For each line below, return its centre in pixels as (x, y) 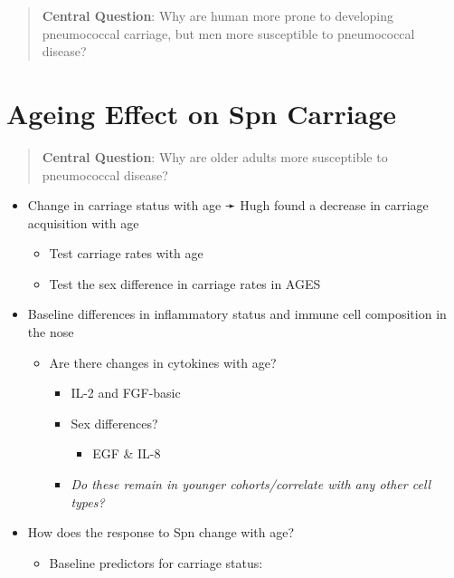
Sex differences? (114, 423)
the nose (51, 332)
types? (88, 501)
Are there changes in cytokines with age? (163, 362)
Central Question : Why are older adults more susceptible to (215, 156)
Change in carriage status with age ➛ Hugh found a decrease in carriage (228, 205)
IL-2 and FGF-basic (126, 393)
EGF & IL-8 (127, 453)
